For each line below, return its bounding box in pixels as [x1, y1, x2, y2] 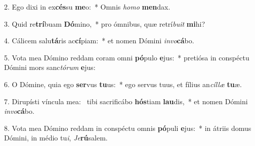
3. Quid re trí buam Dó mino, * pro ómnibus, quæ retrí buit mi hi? [4, 18, 205, 29]
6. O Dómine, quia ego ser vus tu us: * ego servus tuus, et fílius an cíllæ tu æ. [4, 79, 242, 89]
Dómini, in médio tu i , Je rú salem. [4, 132, 108, 143]
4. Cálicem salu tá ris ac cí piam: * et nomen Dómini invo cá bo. [4, 35, 194, 46]
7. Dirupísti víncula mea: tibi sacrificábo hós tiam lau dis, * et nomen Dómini [4, 96, 248, 106]
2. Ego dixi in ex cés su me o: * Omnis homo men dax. [4, 2, 171, 12]
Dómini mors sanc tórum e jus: [4, 62, 96, 72]
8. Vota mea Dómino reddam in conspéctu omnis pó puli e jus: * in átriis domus [4, 122, 251, 133]
